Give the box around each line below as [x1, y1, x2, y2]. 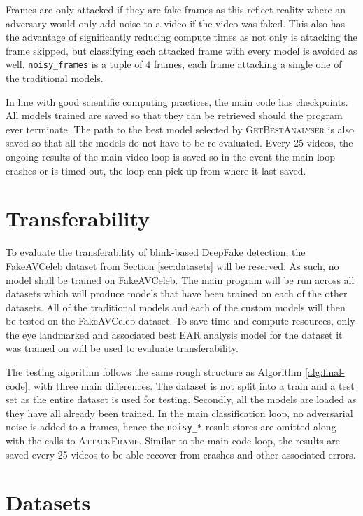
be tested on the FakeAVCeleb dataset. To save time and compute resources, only [6, 313, 355, 328]
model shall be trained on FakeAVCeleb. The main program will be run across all [6, 272, 355, 287]
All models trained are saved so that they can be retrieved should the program [6, 108, 343, 123]
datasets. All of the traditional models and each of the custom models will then [6, 299, 346, 314]
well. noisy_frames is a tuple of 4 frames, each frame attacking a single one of [6, 57, 342, 72]
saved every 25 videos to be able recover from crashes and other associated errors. [6, 447, 356, 461]
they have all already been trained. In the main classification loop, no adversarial [6, 405, 353, 420]
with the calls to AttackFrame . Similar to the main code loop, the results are [6, 433, 340, 448]
